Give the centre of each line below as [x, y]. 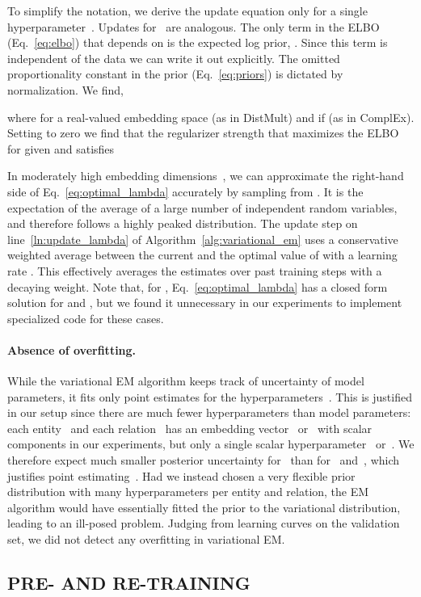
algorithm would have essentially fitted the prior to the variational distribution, [204, 507]
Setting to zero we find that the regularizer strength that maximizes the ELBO [203, 133]
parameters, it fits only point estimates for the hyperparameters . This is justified [210, 396]
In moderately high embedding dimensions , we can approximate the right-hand [206, 176]
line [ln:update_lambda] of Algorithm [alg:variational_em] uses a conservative [203, 239]
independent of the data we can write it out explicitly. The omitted [174, 58]
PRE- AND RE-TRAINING [129, 582]
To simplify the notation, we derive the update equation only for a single [187, 11]
